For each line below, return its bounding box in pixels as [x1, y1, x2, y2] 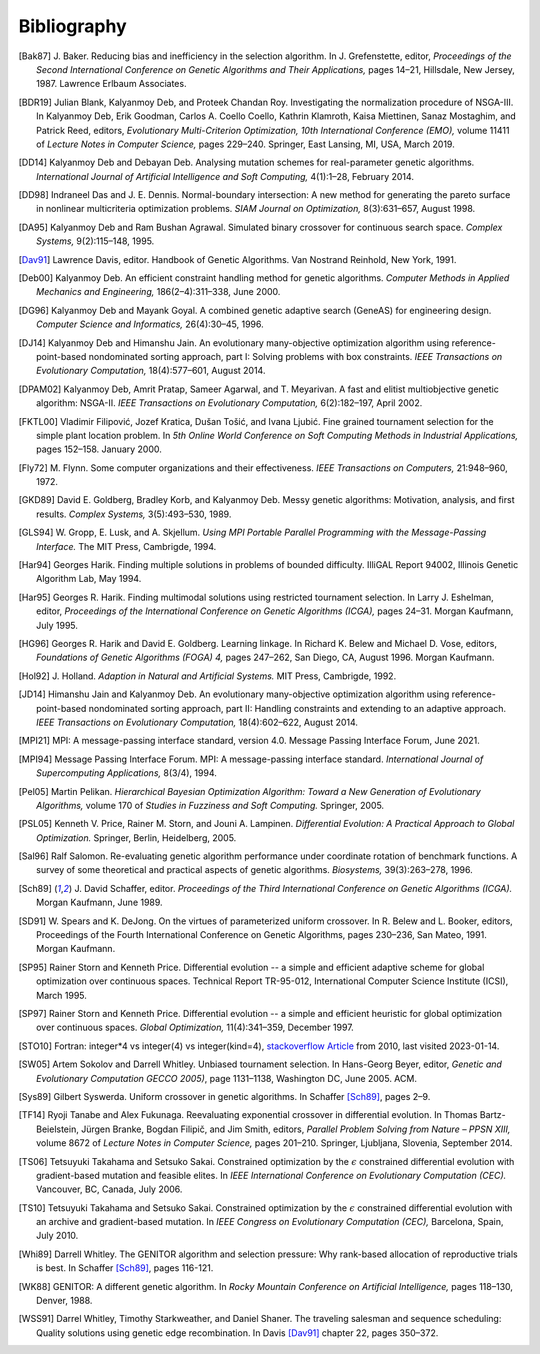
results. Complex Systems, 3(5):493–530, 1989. [36, 508, 232, 520]
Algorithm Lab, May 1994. [36, 573, 142, 585]
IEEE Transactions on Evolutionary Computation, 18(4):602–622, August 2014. [36, 716, 359, 728]
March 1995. [36, 989, 87, 1001]
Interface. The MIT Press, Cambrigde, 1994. [36, 540, 217, 552]
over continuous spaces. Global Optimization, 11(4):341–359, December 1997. [36, 1021, 354, 1034]
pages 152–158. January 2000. [36, 443, 162, 455]
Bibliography [18, 15, 127, 37]
